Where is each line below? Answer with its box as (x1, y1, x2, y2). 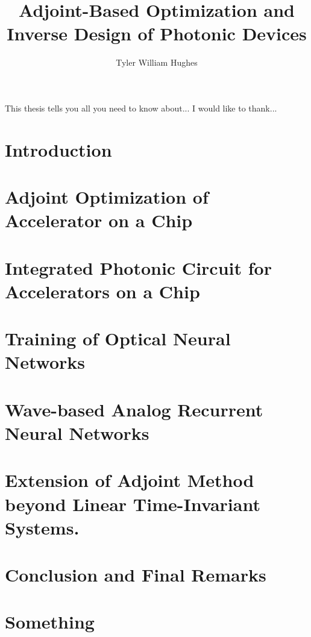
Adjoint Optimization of (5, 184, 209, 209)
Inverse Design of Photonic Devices (7, 21, 307, 46)
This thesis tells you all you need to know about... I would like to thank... (5, 101, 277, 114)
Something (5, 609, 95, 634)
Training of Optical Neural (5, 326, 231, 351)
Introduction (5, 137, 112, 162)
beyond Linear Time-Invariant (5, 491, 260, 516)
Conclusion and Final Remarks (5, 562, 266, 587)
